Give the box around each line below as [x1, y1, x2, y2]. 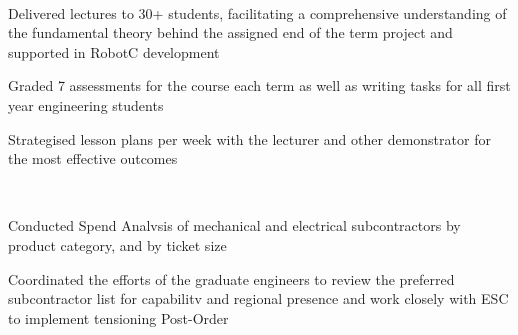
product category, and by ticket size [8, 234, 227, 255]
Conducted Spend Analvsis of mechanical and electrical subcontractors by [8, 215, 461, 236]
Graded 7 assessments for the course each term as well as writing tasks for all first [8, 75, 511, 96]
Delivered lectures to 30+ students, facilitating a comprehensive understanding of [8, 2, 507, 23]
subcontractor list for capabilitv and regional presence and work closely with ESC [8, 288, 509, 309]
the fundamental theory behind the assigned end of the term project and [8, 22, 453, 43]
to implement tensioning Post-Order [8, 307, 229, 328]
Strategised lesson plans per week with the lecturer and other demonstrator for [8, 128, 491, 149]
